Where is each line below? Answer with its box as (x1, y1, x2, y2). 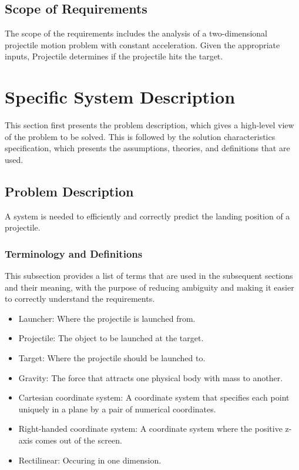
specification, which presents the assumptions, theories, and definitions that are (5, 142, 290, 154)
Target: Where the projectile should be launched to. (18, 352, 206, 364)
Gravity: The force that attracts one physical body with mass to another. (18, 371, 283, 384)
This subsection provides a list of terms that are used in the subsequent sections (5, 269, 293, 282)
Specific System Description (5, 85, 236, 109)
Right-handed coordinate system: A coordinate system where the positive (18, 422, 283, 435)
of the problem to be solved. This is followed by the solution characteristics (5, 130, 276, 142)
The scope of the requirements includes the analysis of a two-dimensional (5, 27, 267, 39)
